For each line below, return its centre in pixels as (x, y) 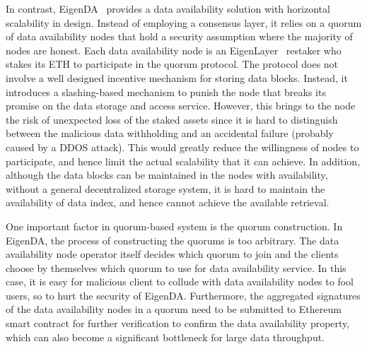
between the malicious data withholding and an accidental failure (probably (170, 133)
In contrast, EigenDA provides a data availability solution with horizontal (168, 8)
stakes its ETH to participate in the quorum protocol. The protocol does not (172, 64)
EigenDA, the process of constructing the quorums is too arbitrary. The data (173, 240)
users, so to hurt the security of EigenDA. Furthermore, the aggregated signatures (183, 295)
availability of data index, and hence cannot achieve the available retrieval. (168, 202)
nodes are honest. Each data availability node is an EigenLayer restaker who (174, 50)
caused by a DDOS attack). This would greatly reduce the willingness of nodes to (182, 147)
